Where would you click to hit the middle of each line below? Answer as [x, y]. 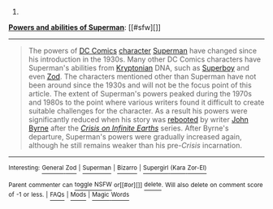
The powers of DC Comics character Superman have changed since [143, 51]
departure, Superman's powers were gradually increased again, [135, 136]
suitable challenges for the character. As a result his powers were [138, 111]
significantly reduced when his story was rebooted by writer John [139, 119]
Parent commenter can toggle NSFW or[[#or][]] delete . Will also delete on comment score [136, 185]
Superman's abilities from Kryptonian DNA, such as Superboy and [139, 68]
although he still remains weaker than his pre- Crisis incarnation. [135, 145]
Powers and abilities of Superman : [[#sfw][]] [84, 27]
